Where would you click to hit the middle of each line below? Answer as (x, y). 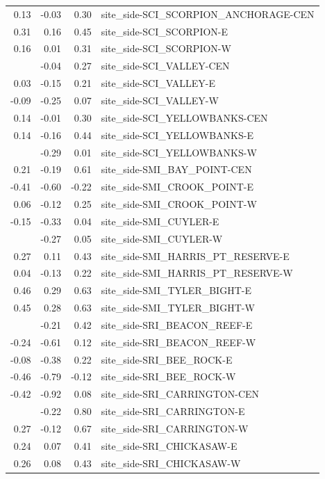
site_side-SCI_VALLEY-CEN (165, 66)
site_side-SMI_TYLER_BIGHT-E (176, 290)
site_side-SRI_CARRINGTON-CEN (180, 394)
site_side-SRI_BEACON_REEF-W (178, 342)
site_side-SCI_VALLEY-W (160, 100)
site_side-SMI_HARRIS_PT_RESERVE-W (197, 273)
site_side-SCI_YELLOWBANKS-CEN (184, 117)
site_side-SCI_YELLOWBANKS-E (177, 135)
